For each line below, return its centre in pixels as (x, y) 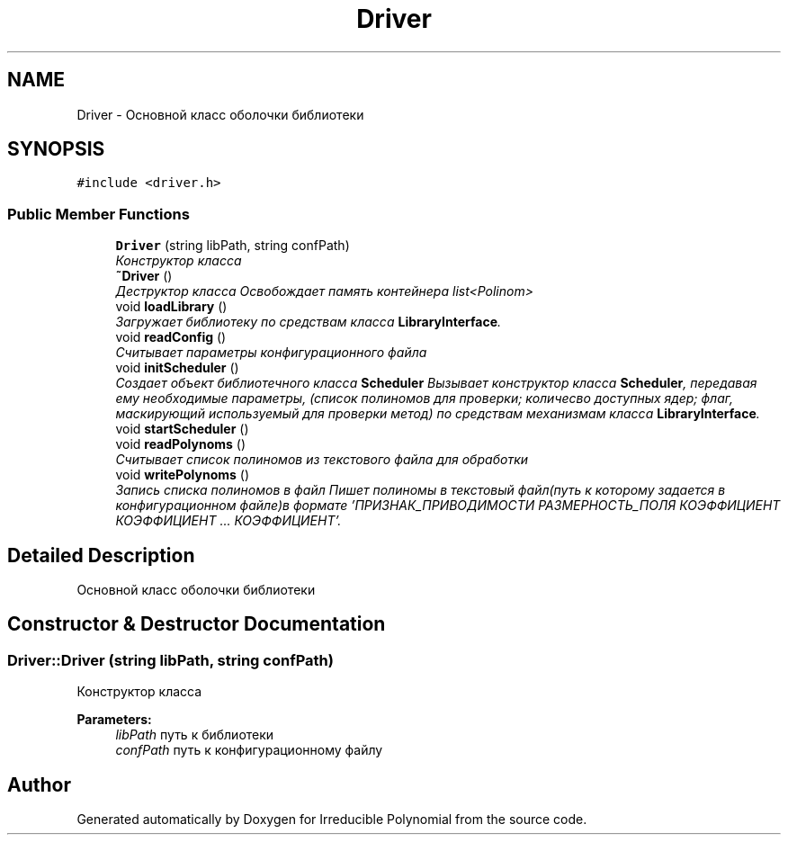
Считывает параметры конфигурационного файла (271, 353)
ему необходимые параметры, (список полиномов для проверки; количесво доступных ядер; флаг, (425, 399)
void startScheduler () (182, 429)
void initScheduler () (177, 368)
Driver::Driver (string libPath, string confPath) (170, 660)
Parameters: (114, 720)
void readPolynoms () (181, 444)
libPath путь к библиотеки (195, 735)
